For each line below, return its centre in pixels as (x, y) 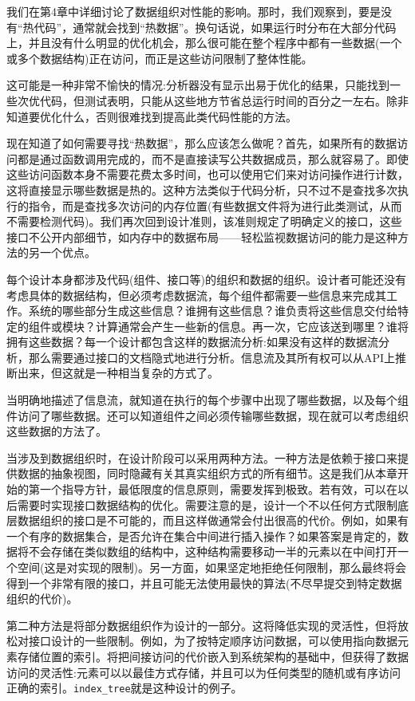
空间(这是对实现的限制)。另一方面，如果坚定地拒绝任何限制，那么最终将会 (211, 567)
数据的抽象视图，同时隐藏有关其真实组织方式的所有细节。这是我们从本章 (207, 473)
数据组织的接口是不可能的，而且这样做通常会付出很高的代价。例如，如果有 (213, 520)
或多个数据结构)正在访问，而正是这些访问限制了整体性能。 (160, 58)
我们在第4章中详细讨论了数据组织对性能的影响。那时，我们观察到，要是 (194, 11)
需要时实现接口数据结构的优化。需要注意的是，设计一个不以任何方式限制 (207, 504)
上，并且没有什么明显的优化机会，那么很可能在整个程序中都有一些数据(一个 (204, 43)
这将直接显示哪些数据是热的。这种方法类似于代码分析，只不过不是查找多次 (202, 189)
